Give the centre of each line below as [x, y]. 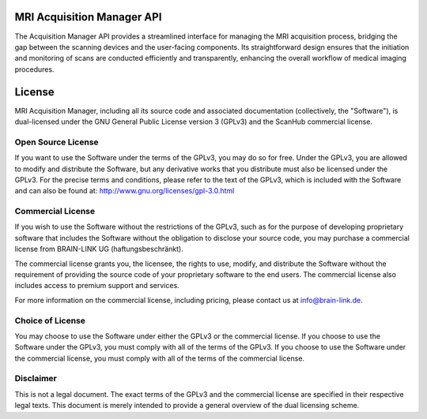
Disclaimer [36, 379]
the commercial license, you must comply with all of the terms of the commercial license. [159, 358]
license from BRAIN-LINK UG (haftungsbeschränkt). [99, 249]
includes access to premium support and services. [97, 286]
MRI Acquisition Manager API [88, 17]
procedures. [34, 69]
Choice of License [50, 320]
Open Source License [57, 142]
